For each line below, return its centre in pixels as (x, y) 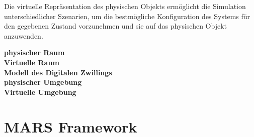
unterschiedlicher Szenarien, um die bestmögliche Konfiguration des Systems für (127, 16)
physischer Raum (34, 52)
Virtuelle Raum (32, 62)
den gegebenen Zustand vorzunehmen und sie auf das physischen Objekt (116, 26)
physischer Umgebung (43, 82)
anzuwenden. (24, 35)
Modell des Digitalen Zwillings (58, 72)
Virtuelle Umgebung (40, 92)
